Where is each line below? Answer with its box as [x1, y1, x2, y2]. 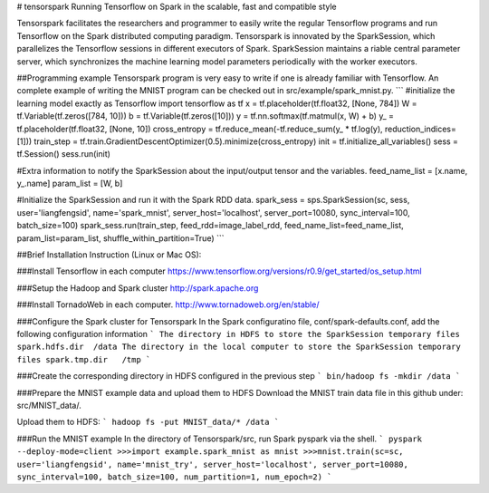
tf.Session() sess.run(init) [16, 149, 110, 159]
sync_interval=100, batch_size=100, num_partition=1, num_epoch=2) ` [16, 471, 332, 482]
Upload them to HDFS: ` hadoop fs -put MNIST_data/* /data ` [16, 417, 280, 428]
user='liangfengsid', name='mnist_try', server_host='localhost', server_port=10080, [16, 459, 409, 469]
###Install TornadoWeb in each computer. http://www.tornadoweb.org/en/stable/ [16, 299, 320, 310]
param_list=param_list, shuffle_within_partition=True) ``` [16, 232, 225, 244]
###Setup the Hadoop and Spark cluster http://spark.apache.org [16, 282, 259, 294]
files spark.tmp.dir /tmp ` [16, 354, 151, 364]
